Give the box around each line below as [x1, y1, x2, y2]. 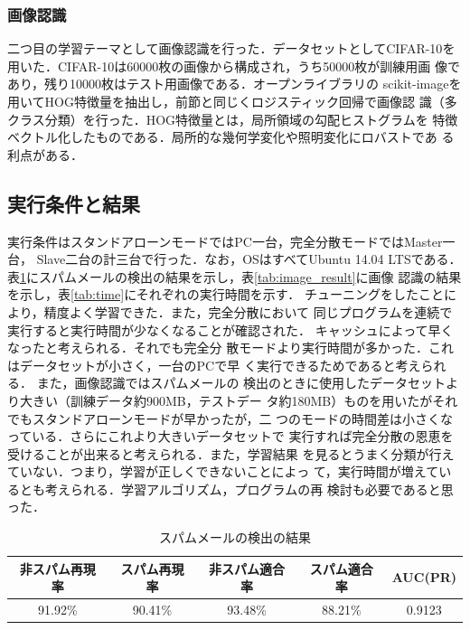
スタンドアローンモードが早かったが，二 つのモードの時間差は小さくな [32, 409, 454, 428]
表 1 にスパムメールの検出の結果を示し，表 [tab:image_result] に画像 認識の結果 [7, 267, 462, 286]
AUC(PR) [391, 568, 456, 587]
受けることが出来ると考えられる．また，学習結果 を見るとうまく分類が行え [7, 444, 455, 463]
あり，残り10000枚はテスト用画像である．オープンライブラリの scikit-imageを [7, 74, 462, 93]
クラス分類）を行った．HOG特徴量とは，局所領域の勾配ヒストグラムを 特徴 [7, 109, 458, 128]
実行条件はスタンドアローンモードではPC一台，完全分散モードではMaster [7, 231, 443, 250]
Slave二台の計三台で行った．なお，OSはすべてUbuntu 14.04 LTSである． [36, 249, 462, 268]
